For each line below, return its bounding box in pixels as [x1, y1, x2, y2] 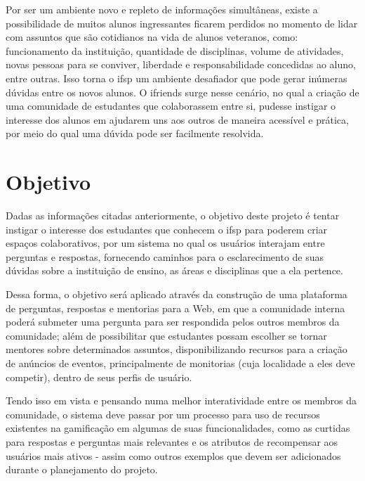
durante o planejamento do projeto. [6, 462, 158, 477]
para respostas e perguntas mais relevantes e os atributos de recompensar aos [6, 434, 338, 449]
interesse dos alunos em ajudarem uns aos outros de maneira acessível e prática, [6, 112, 349, 127]
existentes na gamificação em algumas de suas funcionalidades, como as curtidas [6, 421, 350, 435]
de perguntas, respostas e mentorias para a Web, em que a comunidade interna [6, 300, 345, 315]
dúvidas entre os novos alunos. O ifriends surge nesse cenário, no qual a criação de [6, 84, 359, 99]
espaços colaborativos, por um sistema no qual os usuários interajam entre [6, 236, 325, 250]
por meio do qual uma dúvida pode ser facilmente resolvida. [6, 126, 264, 141]
